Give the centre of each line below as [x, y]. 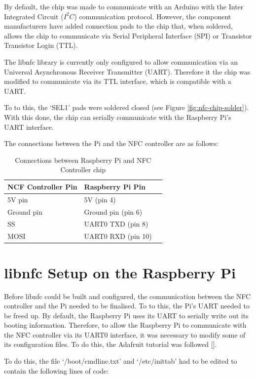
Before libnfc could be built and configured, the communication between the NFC [128, 296]
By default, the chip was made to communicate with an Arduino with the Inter [124, 6]
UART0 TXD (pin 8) [116, 224]
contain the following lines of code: [56, 370]
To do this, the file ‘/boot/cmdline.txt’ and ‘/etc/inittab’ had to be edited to [121, 361]
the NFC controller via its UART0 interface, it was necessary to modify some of [125, 334]
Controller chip [83, 170]
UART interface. [29, 127]
